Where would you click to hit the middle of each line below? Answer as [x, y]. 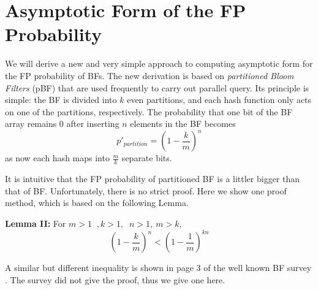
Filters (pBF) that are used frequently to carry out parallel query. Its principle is [157, 87]
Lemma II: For [36, 223]
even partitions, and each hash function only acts [219, 100]
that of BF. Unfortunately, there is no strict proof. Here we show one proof [146, 190]
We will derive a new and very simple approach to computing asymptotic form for [159, 63]
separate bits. [147, 158]
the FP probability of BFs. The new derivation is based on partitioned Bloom [150, 75]
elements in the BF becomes [183, 124]
